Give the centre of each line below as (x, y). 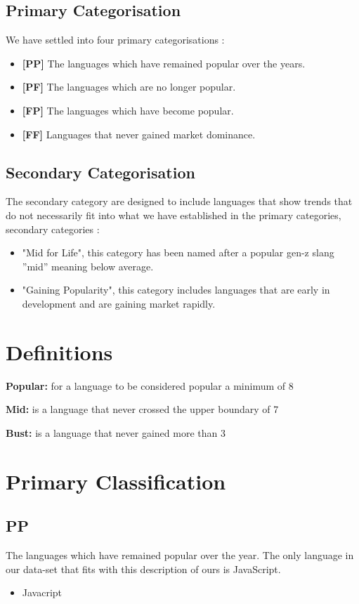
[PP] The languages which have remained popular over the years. (164, 63)
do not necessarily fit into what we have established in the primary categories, (174, 215)
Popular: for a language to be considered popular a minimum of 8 (150, 385)
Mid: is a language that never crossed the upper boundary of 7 (142, 409)
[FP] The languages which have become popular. (128, 110)
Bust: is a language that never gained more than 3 (116, 432)
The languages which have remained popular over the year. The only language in (180, 555)
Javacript (42, 592)
